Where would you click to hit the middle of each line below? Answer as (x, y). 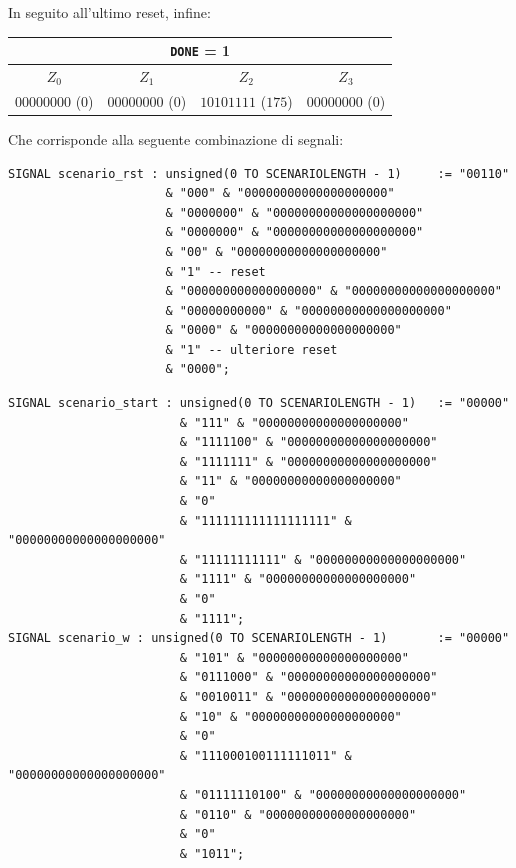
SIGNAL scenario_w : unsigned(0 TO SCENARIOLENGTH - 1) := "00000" (259, 638)
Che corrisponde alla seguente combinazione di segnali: (176, 138)
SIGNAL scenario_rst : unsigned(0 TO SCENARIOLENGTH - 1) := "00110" (259, 173)
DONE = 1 (200, 50)
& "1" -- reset (215, 271)
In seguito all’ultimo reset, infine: (109, 12)
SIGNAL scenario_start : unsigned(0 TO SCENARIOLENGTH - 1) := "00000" (259, 403)
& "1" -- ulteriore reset (251, 349)
